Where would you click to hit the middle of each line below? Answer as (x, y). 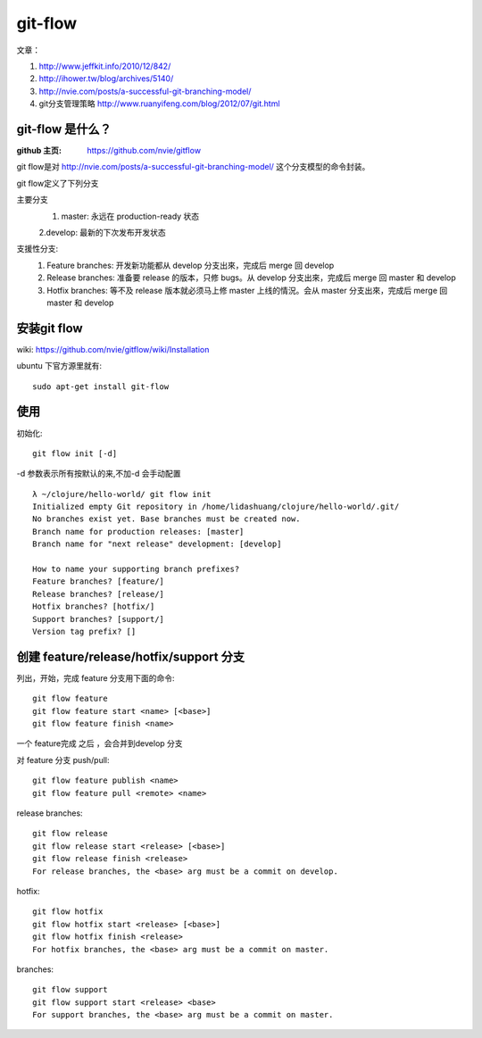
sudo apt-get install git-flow (101, 386)
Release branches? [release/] (99, 594)
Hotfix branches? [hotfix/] (94, 606)
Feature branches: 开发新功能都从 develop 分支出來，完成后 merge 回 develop (191, 265)
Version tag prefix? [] (84, 631)
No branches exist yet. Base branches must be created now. (166, 519)
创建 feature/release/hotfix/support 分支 (131, 656)
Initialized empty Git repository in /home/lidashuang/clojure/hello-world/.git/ (216, 507)
